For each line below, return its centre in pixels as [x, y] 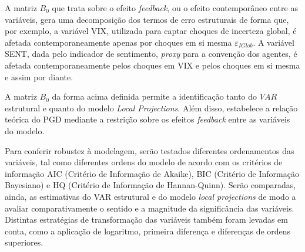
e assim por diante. [39, 76]
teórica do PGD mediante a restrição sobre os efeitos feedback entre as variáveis [148, 119]
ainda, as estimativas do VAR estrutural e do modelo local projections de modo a [150, 196]
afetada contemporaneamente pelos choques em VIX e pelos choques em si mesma [152, 65]
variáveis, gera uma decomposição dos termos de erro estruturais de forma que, [147, 19]
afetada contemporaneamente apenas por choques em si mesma [118, 42]
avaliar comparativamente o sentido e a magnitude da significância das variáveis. [150, 208]
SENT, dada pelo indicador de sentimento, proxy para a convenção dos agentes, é [151, 54]
